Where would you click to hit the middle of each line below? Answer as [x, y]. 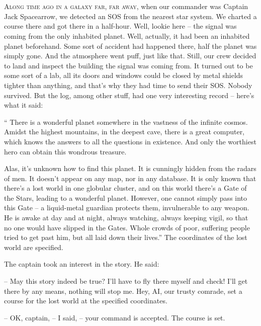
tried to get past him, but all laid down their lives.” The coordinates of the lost [126, 237]
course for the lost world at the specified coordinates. [86, 301]
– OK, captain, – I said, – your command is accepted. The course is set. [115, 317]
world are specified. [34, 247]
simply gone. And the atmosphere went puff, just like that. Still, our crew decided [130, 56]
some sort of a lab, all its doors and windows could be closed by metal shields [124, 75]
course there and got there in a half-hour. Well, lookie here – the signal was [120, 26]
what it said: [24, 105]
